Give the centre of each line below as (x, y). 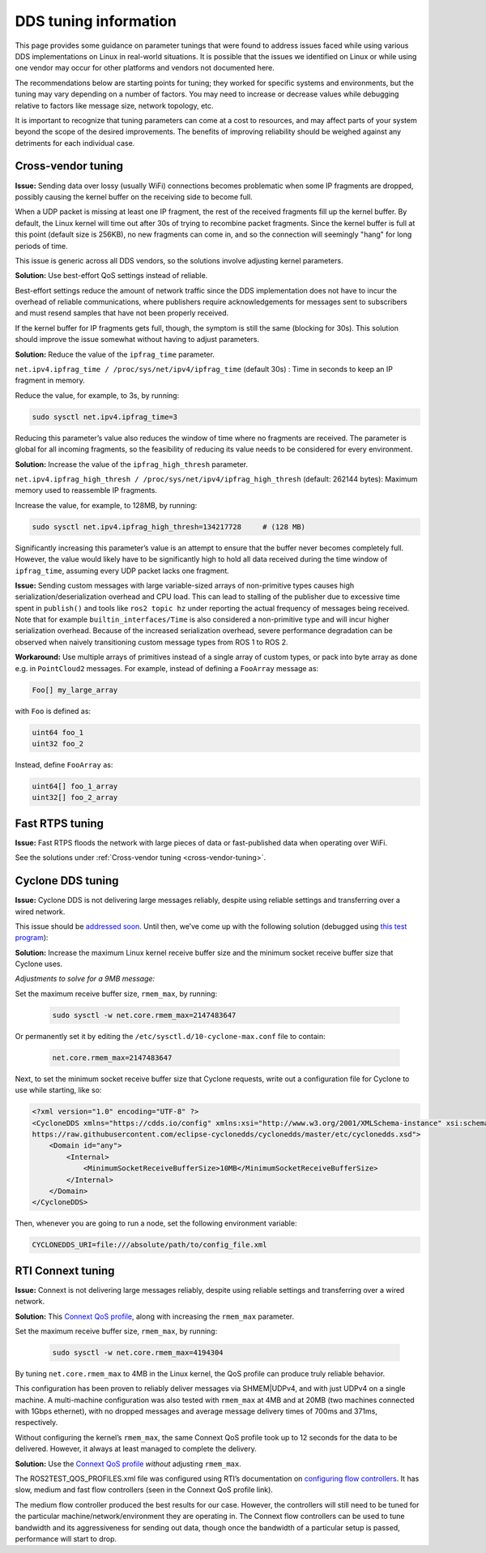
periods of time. (41, 246)
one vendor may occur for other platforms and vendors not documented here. (145, 68)
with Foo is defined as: (53, 711)
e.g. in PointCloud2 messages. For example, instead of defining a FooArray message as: (167, 668)
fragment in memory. (50, 380)
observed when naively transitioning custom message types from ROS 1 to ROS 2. (151, 642)
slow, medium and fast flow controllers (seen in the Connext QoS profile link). (144, 1490)
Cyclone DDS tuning (67, 881)
